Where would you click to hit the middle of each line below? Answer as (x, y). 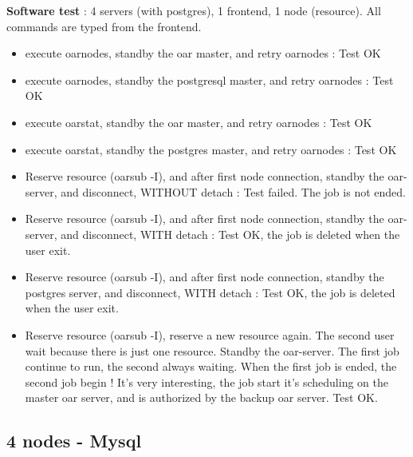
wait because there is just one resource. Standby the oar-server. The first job (212, 350)
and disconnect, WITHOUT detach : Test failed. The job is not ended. (233, 191)
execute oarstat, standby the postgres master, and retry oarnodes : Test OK (211, 149)
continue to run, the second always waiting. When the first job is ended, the (211, 366)
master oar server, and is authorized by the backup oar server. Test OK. (201, 397)
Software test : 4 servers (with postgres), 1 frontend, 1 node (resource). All (194, 10)
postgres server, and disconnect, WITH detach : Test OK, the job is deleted (210, 292)
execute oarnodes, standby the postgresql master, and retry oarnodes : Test (209, 79)
